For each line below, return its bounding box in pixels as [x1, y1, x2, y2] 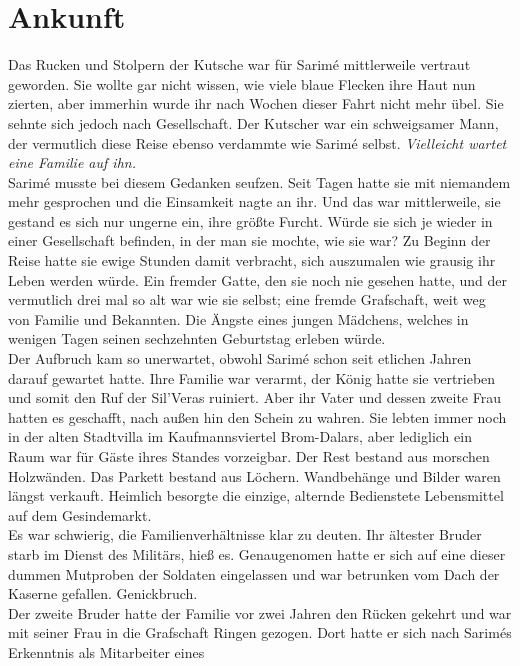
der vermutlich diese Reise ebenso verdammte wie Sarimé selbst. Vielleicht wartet [8, 132, 507, 153]
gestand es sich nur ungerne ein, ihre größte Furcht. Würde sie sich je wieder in [8, 210, 493, 231]
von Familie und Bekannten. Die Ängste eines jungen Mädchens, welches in [8, 308, 469, 329]
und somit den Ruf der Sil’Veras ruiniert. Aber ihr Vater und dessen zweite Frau [8, 387, 501, 408]
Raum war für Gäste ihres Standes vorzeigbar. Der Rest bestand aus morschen [8, 446, 490, 466]
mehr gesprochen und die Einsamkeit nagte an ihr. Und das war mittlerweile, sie [8, 191, 501, 212]
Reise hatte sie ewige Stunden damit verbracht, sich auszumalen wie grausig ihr [8, 250, 496, 271]
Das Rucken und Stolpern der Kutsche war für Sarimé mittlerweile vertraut [8, 54, 471, 75]
